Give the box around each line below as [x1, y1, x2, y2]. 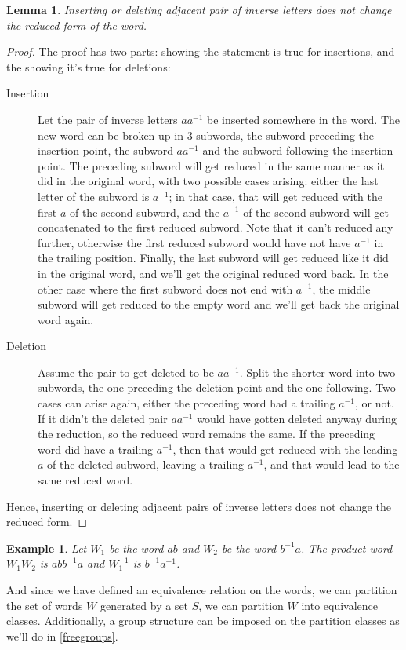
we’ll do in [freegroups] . [6, 627, 118, 644]
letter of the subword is [38, 188, 150, 204]
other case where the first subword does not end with [38, 280, 293, 297]
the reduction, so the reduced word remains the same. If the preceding [38, 425, 375, 442]
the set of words [6, 597, 83, 613]
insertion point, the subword [38, 142, 173, 159]
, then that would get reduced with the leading [172, 440, 398, 457]
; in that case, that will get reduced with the [169, 188, 382, 204]
